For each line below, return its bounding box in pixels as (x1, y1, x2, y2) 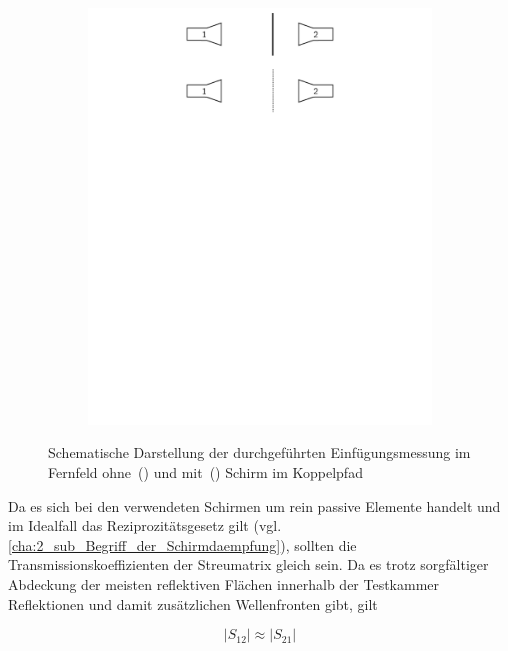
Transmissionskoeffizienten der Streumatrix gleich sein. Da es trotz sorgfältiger (8, 554, 489, 575)
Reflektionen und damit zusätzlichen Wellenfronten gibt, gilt (8, 593, 378, 614)
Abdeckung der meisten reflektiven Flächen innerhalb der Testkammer (8, 574, 440, 595)
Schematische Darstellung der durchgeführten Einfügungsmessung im (48, 442, 471, 463)
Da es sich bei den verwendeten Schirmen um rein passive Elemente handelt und (8, 495, 501, 516)
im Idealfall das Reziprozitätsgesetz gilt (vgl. (8, 515, 282, 536)
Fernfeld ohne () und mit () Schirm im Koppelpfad (48, 462, 363, 483)
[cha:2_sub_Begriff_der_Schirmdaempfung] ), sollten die (8, 534, 357, 555)
